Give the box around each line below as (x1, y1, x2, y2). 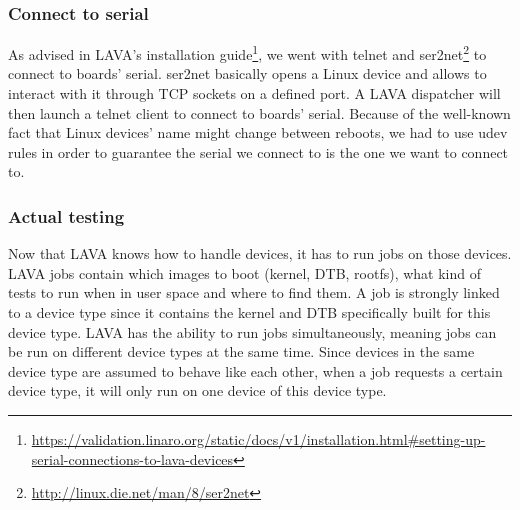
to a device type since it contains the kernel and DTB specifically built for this (8, 302, 491, 323)
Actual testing (8, 203, 125, 228)
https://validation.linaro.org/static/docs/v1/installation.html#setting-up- (31, 429, 486, 449)
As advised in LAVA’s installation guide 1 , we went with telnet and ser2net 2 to (8, 41, 487, 64)
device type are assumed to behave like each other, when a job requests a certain (8, 360, 503, 381)
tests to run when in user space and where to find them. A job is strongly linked (8, 282, 500, 303)
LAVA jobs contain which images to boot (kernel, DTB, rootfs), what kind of (8, 262, 482, 283)
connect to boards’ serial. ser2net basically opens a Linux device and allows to (8, 63, 487, 84)
